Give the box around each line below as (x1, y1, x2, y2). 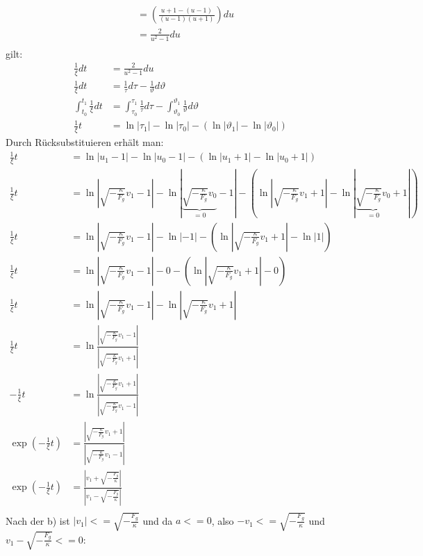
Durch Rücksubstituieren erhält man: (6, 135, 164, 149)
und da (142, 513, 173, 528)
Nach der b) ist (6, 513, 70, 528)
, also (211, 513, 234, 528)
